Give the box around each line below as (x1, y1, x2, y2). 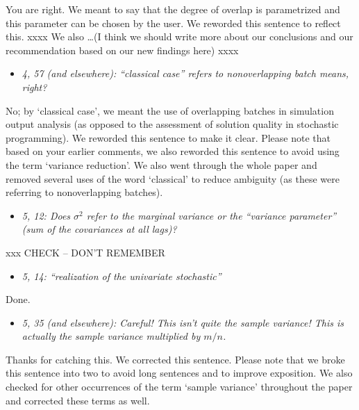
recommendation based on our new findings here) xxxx (6, 42, 239, 57)
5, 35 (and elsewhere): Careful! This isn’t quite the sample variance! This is (22, 315, 344, 329)
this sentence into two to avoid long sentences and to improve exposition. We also (6, 366, 353, 380)
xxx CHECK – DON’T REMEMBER (6, 245, 165, 259)
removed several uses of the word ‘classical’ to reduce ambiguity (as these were (6, 171, 340, 186)
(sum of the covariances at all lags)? (22, 222, 177, 236)
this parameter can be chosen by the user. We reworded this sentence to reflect (6, 15, 341, 30)
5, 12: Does (22, 208, 71, 222)
